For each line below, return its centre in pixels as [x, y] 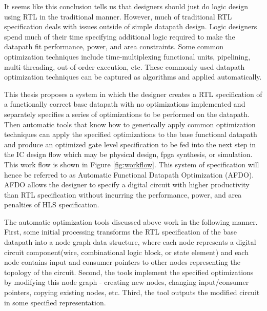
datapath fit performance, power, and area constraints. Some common [114, 46]
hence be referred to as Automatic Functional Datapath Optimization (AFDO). [129, 174]
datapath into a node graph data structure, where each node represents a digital [130, 242]
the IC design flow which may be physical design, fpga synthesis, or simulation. [128, 154]
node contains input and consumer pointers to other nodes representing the [122, 262]
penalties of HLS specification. [52, 205]
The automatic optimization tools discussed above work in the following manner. [131, 221]
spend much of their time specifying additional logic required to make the [120, 36]
